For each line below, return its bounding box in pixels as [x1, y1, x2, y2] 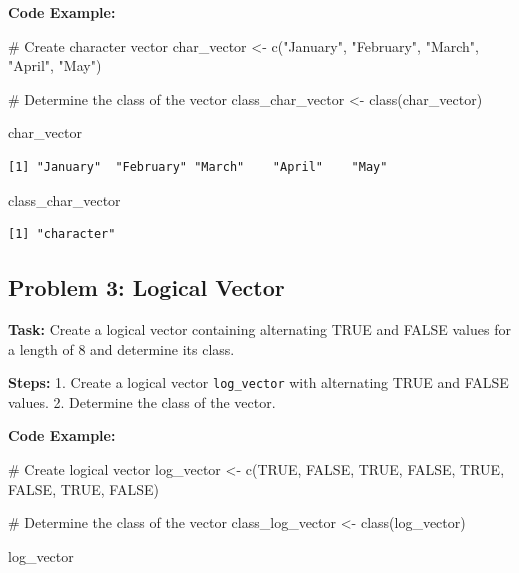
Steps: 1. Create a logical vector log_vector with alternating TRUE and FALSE [8, 372, 509, 393]
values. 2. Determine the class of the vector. [8, 391, 276, 412]
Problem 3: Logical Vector [8, 272, 285, 303]
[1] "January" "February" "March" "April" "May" [8, 159, 388, 174]
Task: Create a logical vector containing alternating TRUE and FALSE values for [8, 318, 511, 339]
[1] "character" [8, 227, 116, 242]
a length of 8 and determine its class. [8, 338, 235, 359]
